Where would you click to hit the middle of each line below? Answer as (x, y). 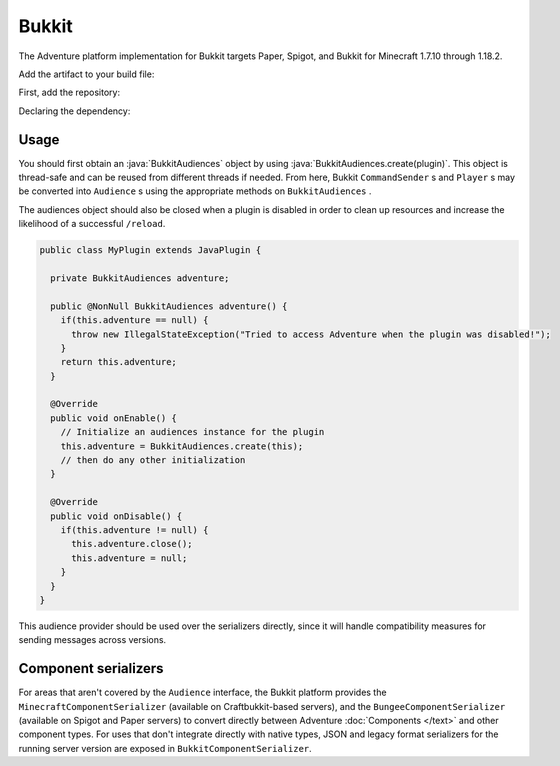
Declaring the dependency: (74, 111)
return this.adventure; (118, 362)
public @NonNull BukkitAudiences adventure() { (169, 306)
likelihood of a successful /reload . (92, 224)
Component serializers (91, 668)
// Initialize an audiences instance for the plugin (192, 432)
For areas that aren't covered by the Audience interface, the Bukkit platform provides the (202, 692)
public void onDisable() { (116, 516)
